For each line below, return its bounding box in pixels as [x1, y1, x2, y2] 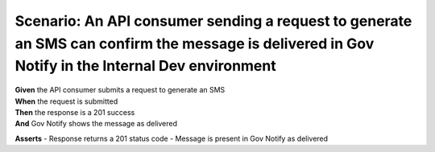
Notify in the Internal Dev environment [14, 57, 277, 76]
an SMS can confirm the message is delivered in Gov [14, 35, 375, 52]
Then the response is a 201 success [14, 107, 135, 117]
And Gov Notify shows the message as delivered [14, 119, 177, 129]
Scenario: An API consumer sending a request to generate [14, 12, 412, 30]
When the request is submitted [14, 97, 118, 106]
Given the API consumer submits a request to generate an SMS [14, 85, 226, 95]
